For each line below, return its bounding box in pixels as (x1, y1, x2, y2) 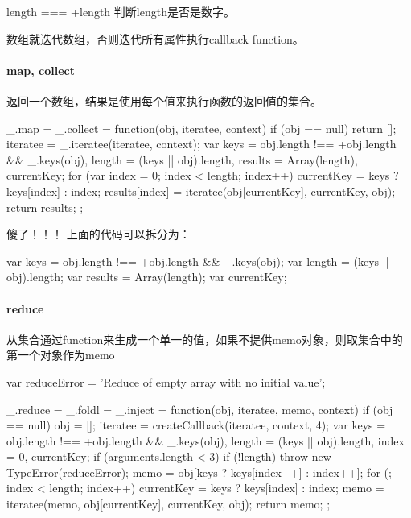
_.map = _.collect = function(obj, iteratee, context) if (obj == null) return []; (6, 119, 397, 136)
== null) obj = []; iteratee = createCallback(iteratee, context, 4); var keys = (6, 416, 386, 433)
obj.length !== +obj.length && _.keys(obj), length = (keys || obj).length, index (6, 432, 405, 449)
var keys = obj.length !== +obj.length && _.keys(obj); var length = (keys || (6, 252, 389, 269)
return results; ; (6, 198, 84, 215)
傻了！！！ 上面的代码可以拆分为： (6, 226, 191, 242)
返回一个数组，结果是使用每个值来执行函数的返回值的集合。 (6, 92, 322, 109)
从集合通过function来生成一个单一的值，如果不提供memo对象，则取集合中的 (6, 330, 403, 347)
